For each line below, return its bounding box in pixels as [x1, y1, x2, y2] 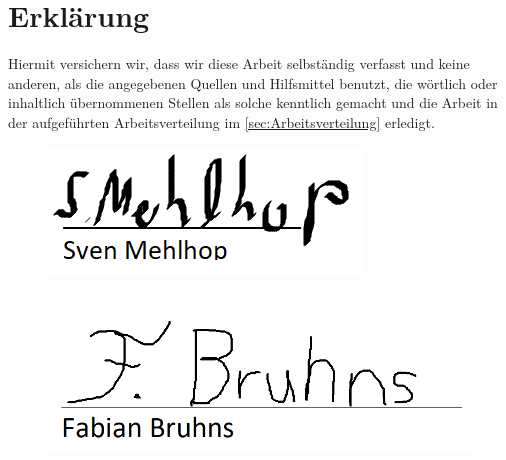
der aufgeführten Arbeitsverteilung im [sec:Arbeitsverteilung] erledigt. [8, 111, 435, 132]
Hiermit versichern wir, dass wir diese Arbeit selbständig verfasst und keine [8, 53, 470, 74]
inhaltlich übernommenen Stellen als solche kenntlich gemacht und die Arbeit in [8, 92, 498, 113]
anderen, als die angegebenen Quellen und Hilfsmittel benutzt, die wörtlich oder [8, 72, 498, 93]
